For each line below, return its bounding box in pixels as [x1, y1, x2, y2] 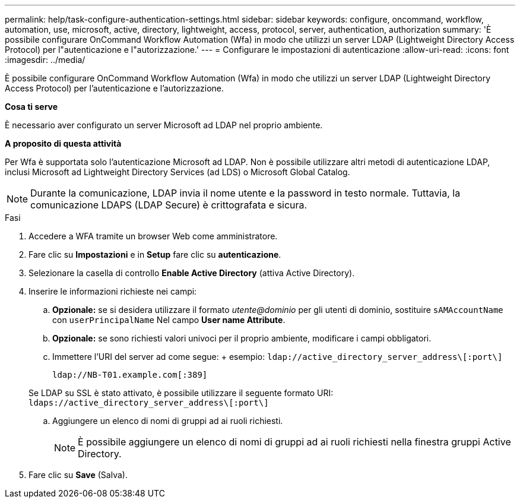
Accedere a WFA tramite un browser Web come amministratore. [28, 231, 278, 241]
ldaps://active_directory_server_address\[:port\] [28, 398, 269, 407]
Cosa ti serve [5, 102, 58, 112]
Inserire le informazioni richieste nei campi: [28, 286, 197, 296]
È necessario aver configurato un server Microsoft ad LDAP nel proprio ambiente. [5, 120, 323, 130]
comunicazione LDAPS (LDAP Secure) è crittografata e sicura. [30, 199, 307, 211]
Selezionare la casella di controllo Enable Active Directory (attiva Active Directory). [28, 268, 355, 278]
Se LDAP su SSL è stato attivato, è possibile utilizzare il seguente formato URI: [28, 388, 334, 398]
